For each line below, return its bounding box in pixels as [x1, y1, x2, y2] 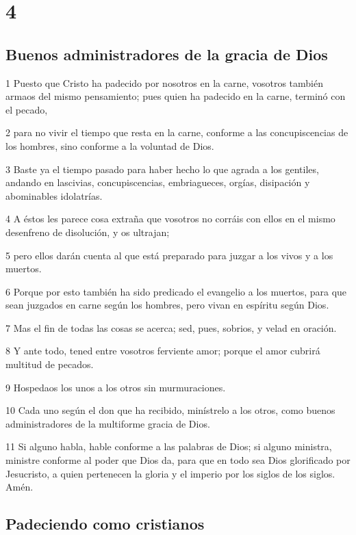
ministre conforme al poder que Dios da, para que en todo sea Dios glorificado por [5, 453, 351, 467]
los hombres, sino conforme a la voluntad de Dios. [5, 138, 214, 153]
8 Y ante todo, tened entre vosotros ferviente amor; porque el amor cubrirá [5, 343, 320, 358]
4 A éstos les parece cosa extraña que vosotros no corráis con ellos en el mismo [5, 211, 335, 226]
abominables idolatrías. [5, 188, 103, 203]
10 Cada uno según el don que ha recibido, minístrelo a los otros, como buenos [5, 403, 335, 417]
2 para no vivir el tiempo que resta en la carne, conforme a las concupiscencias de [5, 125, 348, 140]
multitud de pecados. [5, 357, 94, 371]
